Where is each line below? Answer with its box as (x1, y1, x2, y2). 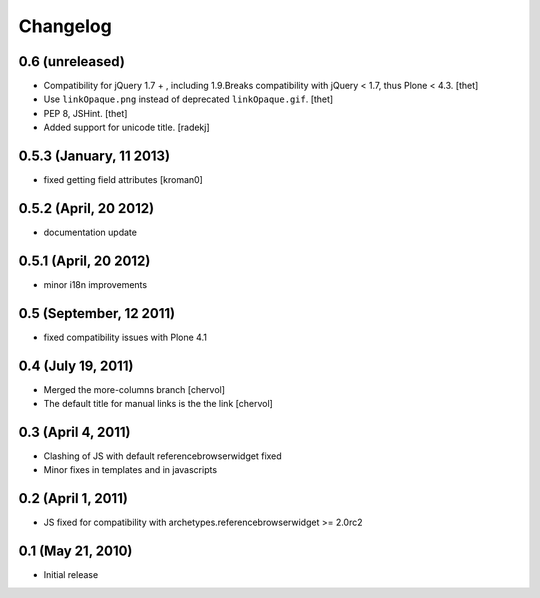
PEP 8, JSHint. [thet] (43, 107, 128, 119)
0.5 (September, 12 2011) (18, 305, 176, 322)
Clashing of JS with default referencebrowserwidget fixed (43, 450, 282, 462)
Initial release (43, 569, 99, 581)
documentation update (43, 226, 137, 239)
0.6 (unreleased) (18, 53, 125, 70)
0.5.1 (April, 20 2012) (18, 252, 151, 269)
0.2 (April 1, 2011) (18, 490, 129, 507)
